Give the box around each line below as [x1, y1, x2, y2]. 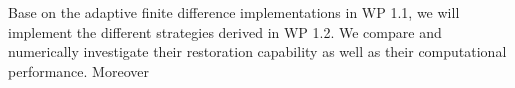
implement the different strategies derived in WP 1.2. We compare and [8, 21, 442, 42]
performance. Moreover [8, 60, 149, 81]
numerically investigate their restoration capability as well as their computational [8, 41, 507, 62]
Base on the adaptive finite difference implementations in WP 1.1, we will [8, 2, 460, 22]
